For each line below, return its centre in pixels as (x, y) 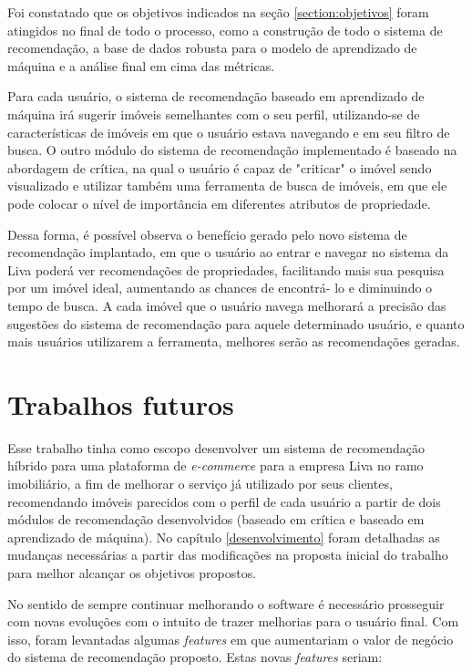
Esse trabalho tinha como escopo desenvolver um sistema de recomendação (216, 447)
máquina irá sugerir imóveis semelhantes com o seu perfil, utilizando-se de (214, 114)
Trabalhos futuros (121, 403)
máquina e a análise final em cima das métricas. (141, 65)
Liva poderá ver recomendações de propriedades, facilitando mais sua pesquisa (226, 269)
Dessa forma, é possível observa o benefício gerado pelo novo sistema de (207, 234)
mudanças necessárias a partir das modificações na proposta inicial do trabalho (228, 555)
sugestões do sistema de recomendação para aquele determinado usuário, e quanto (236, 323)
